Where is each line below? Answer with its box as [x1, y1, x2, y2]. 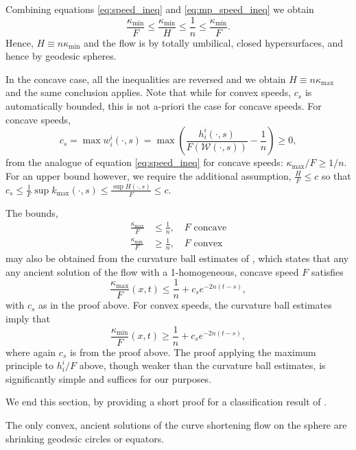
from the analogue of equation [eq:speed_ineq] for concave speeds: [5, 155, 283, 169]
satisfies [311, 264, 344, 279]
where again [5, 344, 56, 359]
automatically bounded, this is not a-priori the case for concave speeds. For [5, 99, 322, 113]
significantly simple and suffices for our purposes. [5, 371, 212, 386]
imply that [5, 311, 50, 325]
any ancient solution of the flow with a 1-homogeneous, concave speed [5, 264, 299, 279]
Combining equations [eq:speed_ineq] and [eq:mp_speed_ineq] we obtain [5, 2, 314, 16]
